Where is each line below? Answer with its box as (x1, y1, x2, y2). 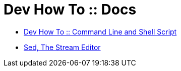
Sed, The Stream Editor (24, 42, 101, 51)
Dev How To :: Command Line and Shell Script (24, 27, 177, 36)
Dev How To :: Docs (4, 1, 137, 18)
